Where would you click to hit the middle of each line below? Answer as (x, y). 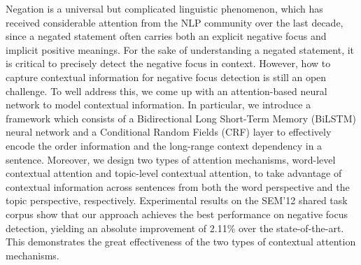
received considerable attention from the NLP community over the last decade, (175, 22)
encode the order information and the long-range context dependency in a (164, 145)
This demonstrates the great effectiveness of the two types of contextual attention (181, 242)
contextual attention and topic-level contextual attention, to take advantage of (174, 173)
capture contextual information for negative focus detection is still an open (166, 77)
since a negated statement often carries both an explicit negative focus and (166, 36)
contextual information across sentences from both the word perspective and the (178, 186)
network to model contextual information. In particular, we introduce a (158, 105)
